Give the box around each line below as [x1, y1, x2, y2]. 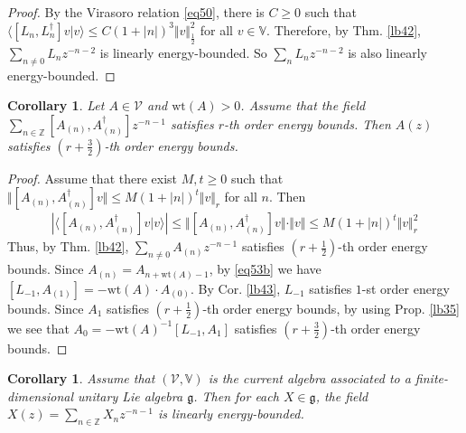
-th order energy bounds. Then [223, 114, 391, 133]
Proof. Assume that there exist [7, 168, 178, 187]
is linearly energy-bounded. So [99, 42, 267, 61]
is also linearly [348, 42, 427, 61]
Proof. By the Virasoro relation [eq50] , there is [7, 3, 265, 21]
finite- [415, 369, 448, 388]
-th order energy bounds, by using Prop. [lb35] [202, 298, 460, 317]
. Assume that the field [240, 96, 366, 115]
